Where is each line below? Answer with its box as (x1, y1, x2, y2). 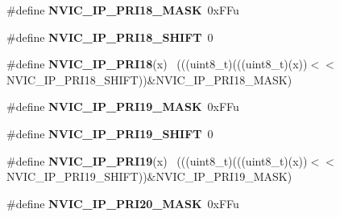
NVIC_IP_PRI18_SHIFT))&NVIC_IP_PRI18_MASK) (6, 71, 292, 88)
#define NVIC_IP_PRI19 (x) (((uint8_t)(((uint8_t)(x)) (6, 152, 308, 169)
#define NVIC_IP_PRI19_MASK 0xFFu (6, 98, 239, 115)
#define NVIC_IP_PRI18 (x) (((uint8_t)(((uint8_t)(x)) (6, 55, 308, 72)
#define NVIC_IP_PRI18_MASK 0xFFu (6, 2, 239, 18)
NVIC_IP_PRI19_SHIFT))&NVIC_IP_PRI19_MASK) (6, 168, 292, 185)
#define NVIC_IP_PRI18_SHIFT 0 (6, 28, 214, 45)
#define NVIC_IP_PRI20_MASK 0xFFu (6, 194, 239, 211)
